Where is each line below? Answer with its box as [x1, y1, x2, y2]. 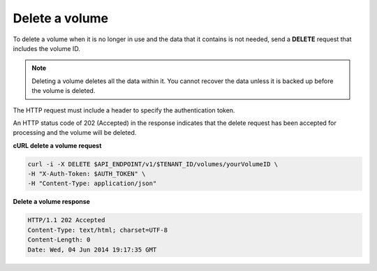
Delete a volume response [13, 198, 91, 206]
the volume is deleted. [31, 87, 96, 95]
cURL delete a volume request [13, 141, 102, 149]
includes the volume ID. [13, 44, 80, 52]
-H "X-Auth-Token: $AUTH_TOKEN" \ [27, 170, 146, 178]
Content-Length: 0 [27, 236, 91, 244]
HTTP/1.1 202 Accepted [27, 217, 105, 224]
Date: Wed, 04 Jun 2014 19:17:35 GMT [27, 245, 157, 254]
